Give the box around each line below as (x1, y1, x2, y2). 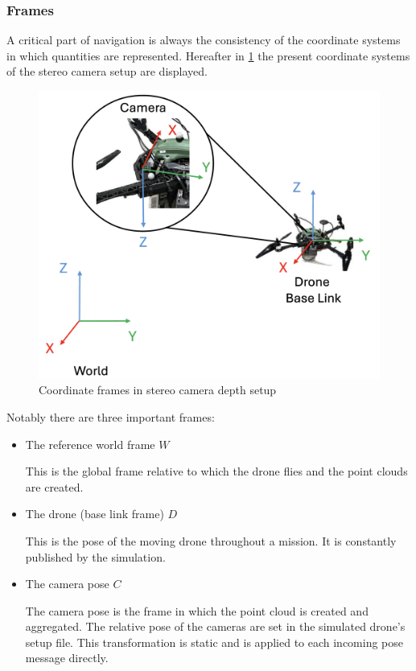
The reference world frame (25, 435, 155, 452)
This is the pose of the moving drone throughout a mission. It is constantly (25, 532, 397, 549)
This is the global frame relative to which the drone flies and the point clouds (25, 463, 408, 480)
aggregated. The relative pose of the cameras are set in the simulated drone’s (25, 618, 406, 635)
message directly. (25, 649, 109, 666)
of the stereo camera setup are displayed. (6, 63, 208, 80)
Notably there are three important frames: (6, 408, 215, 425)
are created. (25, 478, 84, 495)
